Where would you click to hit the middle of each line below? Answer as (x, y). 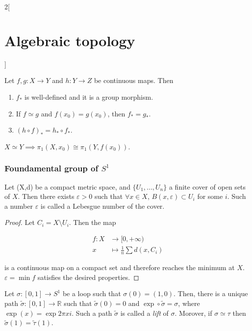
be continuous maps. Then (134, 80)
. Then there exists (46, 196)
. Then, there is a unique (211, 293)
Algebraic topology (70, 40)
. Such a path (92, 313)
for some (210, 196)
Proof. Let (20, 222)
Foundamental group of (51, 168)
